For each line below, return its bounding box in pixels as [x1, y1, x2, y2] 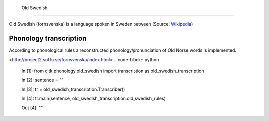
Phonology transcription [9, 34, 87, 43]
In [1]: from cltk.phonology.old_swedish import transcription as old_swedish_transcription [21, 68, 204, 74]
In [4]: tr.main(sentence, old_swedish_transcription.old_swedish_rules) [21, 95, 166, 102]
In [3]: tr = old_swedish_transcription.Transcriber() [21, 86, 125, 92]
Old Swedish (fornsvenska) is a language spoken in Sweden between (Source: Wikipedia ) [9, 21, 193, 27]
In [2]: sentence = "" [21, 77, 64, 83]
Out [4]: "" [21, 105, 43, 111]
